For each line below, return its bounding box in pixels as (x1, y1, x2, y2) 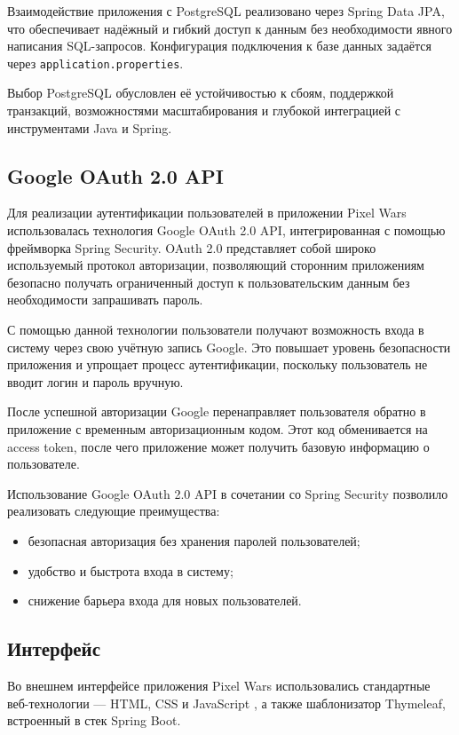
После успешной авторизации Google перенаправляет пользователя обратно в (7, 402, 426, 421)
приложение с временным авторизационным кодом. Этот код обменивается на (7, 419, 428, 438)
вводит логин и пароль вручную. (7, 372, 184, 391)
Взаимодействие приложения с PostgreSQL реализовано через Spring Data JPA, (7, 2, 445, 20)
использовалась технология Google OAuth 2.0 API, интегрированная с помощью (7, 221, 446, 240)
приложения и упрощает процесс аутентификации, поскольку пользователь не (7, 355, 428, 374)
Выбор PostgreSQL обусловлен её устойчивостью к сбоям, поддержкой (7, 83, 394, 102)
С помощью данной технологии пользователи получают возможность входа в (7, 320, 424, 338)
